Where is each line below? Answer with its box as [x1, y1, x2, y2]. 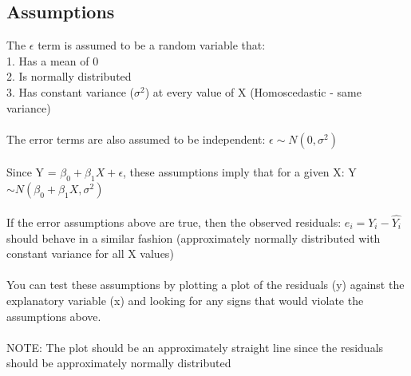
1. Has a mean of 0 [6, 52, 99, 69]
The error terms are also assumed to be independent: [6, 130, 266, 147]
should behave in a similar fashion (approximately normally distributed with [6, 229, 381, 246]
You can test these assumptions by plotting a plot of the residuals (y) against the [6, 276, 405, 293]
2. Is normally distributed [6, 68, 132, 85]
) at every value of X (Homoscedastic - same [144, 83, 362, 100]
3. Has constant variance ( [6, 83, 135, 100]
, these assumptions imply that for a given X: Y [123, 164, 357, 180]
